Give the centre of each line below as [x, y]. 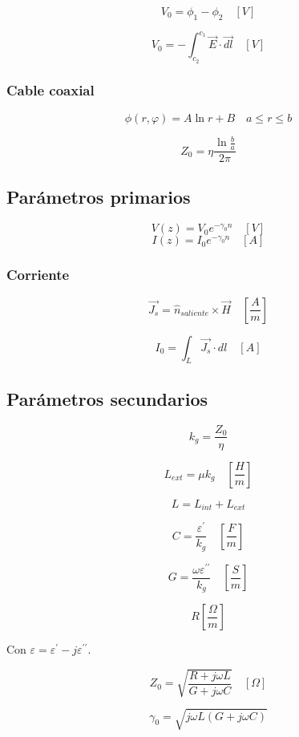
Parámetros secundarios [107, 398]
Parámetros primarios [99, 197]
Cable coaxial [51, 90]
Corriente [38, 275]
